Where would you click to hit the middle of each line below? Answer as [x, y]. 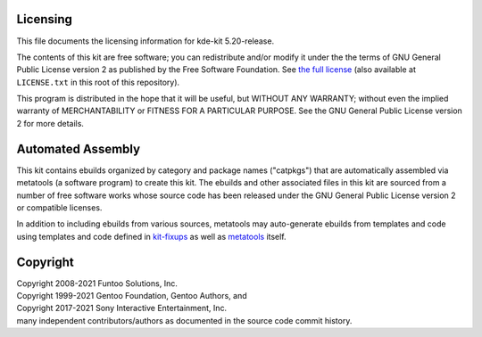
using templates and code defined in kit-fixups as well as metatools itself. [151, 236]
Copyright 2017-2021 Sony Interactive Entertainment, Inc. [122, 308]
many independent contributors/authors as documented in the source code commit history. [184, 320]
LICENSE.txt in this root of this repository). [98, 82]
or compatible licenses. [59, 207]
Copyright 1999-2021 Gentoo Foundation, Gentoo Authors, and [132, 296]
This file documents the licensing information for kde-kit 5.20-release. [145, 41]
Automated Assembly [79, 148]
